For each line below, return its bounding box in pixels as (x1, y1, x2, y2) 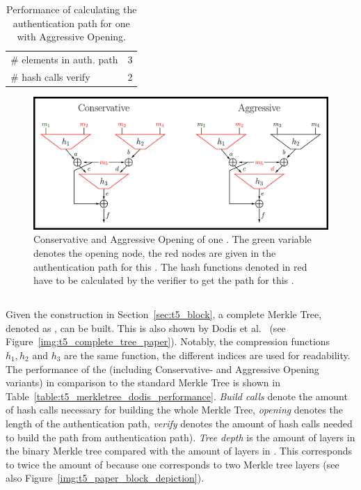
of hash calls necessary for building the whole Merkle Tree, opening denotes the (6, 402, 343, 417)
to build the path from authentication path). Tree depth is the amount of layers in (6, 429, 355, 444)
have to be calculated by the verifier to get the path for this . (33, 273, 294, 287)
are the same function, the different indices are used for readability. (64, 347, 351, 362)
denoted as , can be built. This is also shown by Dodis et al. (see (6, 320, 286, 335)
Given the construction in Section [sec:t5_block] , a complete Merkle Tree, (6, 307, 322, 322)
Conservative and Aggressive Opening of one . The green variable (33, 232, 312, 246)
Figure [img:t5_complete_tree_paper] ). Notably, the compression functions (6, 334, 330, 349)
